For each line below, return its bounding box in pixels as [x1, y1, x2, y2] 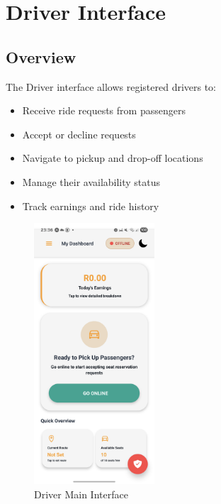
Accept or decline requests [22, 126, 136, 141]
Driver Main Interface [34, 486, 128, 501]
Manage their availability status [22, 174, 161, 189]
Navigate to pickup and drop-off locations [22, 150, 203, 165]
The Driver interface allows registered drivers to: [6, 79, 217, 94]
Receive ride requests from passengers [22, 103, 186, 118]
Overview [6, 45, 76, 67]
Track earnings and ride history [22, 198, 159, 213]
